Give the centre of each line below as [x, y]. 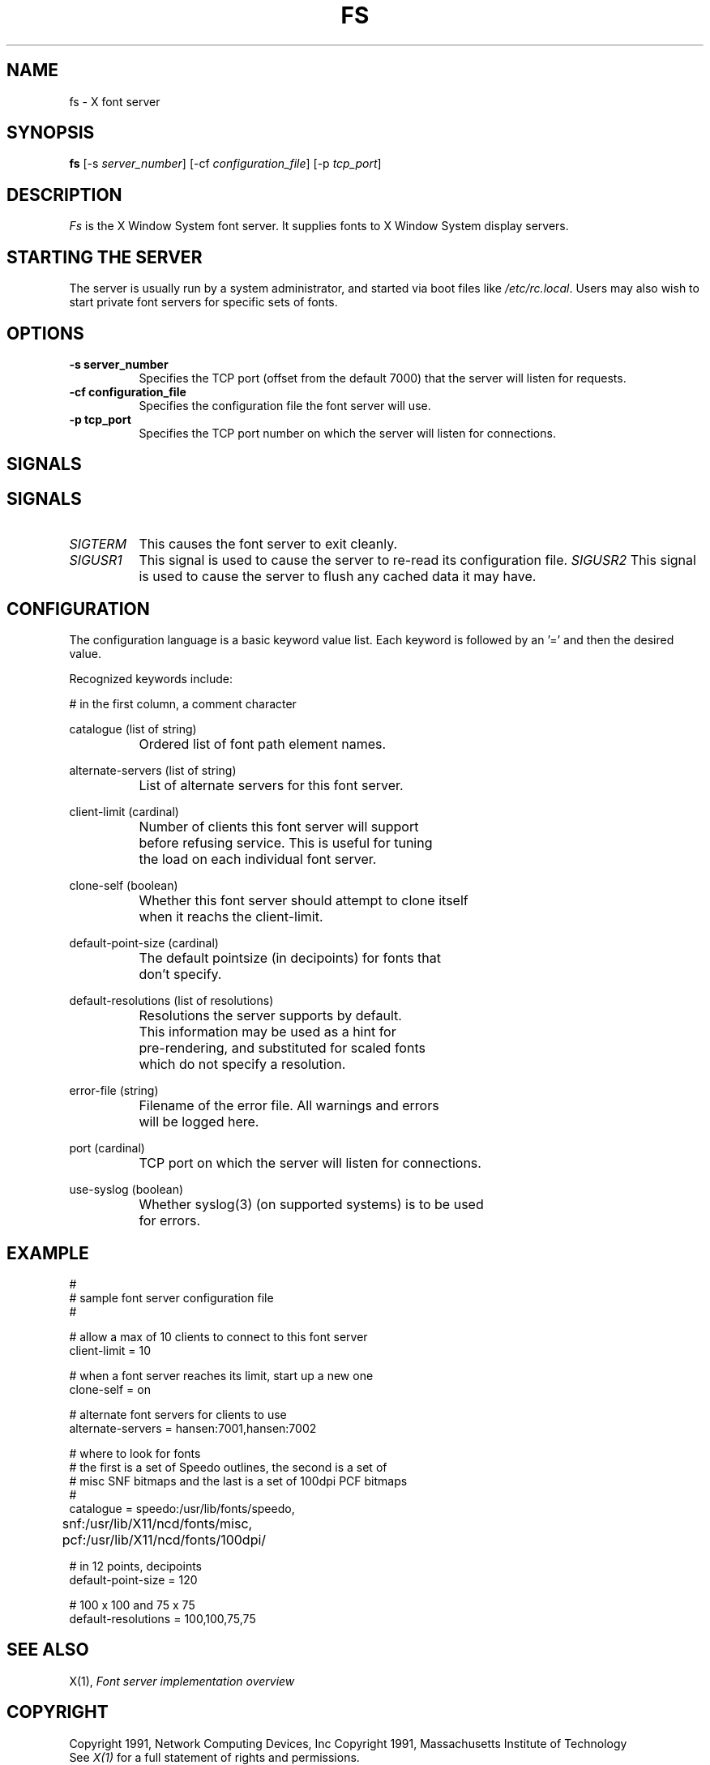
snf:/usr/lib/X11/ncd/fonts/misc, [157, 1523]
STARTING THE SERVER [105, 257]
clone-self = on [110, 1389]
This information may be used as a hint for [267, 1032]
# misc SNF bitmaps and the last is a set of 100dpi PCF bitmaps [238, 1481]
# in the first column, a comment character [183, 704]
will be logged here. [199, 1122]
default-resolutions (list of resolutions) [171, 1001]
